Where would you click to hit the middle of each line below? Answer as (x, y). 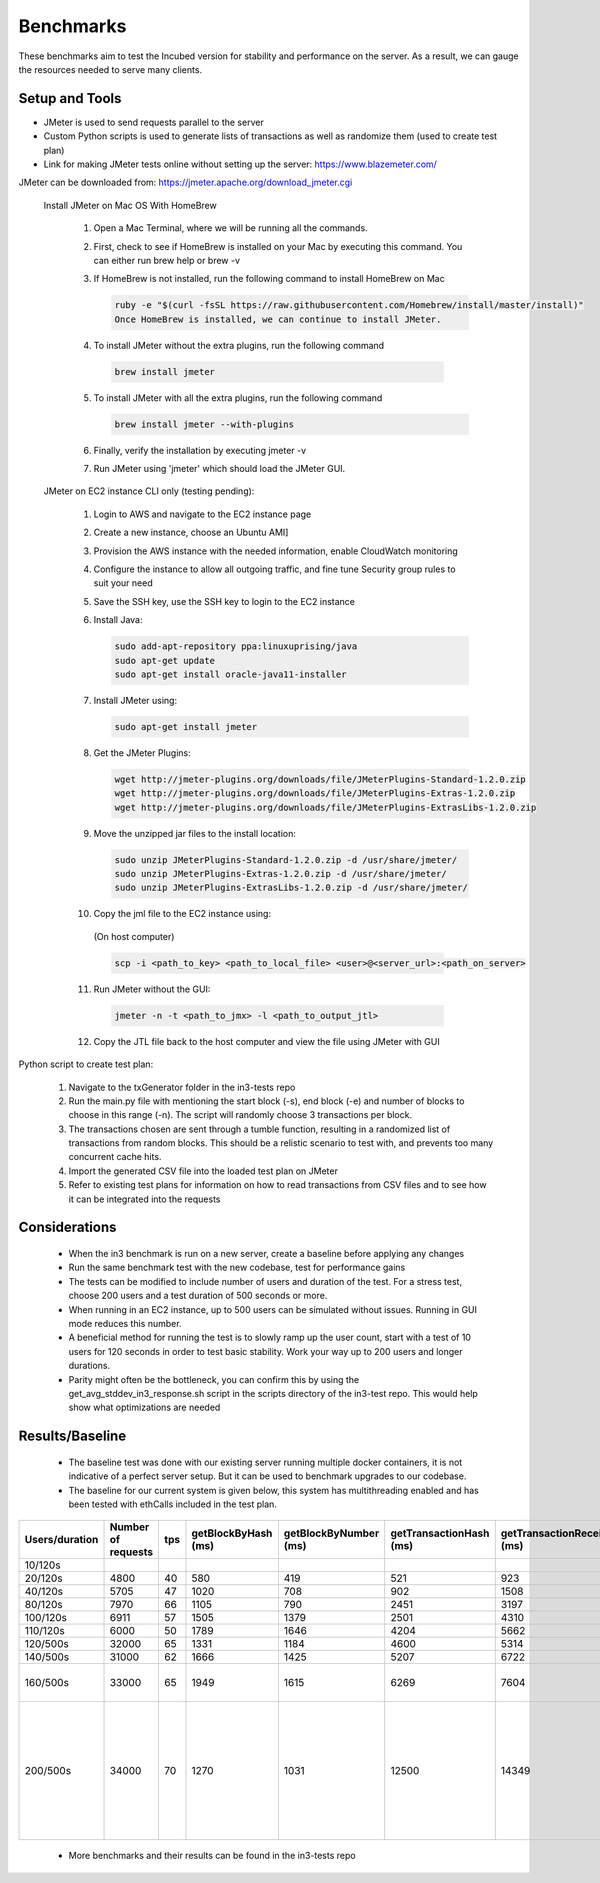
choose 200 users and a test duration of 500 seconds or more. (198, 1296)
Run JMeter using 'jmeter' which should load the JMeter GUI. (219, 469)
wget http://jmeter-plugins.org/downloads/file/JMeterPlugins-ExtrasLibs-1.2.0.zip (325, 807)
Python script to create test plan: (86, 1064)
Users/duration (61, 1540)
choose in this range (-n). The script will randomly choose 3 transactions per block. (240, 1115)
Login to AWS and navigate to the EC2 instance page (202, 514)
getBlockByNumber (331, 1533)
